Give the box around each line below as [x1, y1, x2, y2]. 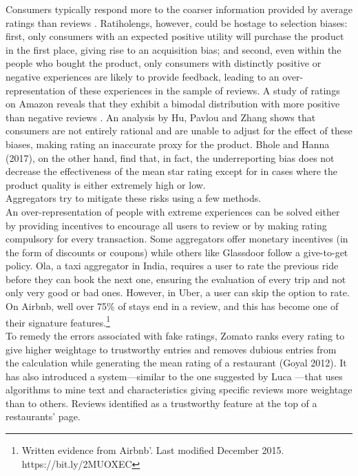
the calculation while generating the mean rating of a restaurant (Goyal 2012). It [6, 355, 347, 370]
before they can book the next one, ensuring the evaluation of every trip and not [6, 271, 346, 286]
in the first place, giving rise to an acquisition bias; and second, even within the [6, 42, 341, 56]
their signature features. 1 [6, 313, 110, 329]
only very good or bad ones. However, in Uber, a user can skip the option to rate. [6, 285, 350, 300]
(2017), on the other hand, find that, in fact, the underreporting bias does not [6, 150, 335, 165]
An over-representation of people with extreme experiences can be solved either [6, 204, 340, 218]
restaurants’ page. [6, 409, 81, 424]
